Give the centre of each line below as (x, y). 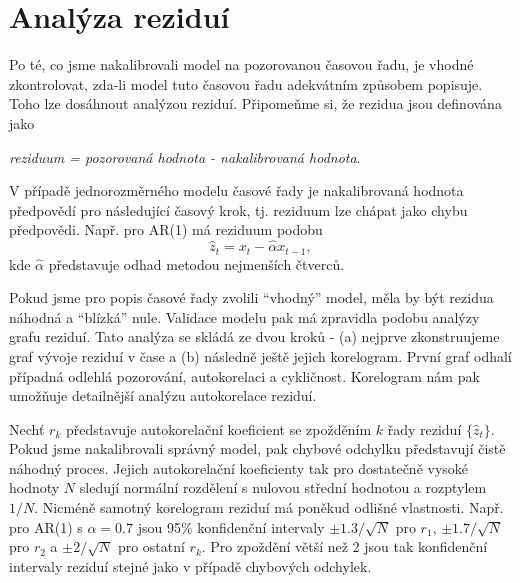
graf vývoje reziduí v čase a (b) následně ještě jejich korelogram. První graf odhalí (260, 355)
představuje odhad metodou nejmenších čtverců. (196, 263)
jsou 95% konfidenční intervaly (231, 526)
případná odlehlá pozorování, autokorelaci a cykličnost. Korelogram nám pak (244, 375)
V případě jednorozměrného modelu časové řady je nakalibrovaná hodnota (236, 190)
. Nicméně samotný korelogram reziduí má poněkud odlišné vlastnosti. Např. (269, 507)
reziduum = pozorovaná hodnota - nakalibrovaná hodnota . (185, 156)
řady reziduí (424, 428)
